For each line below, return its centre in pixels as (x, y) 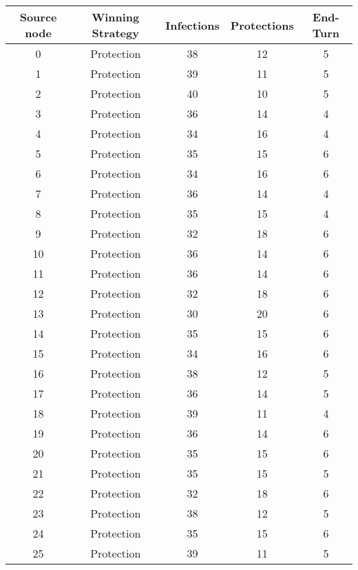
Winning (116, 17)
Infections (192, 25)
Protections (262, 25)
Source (38, 17)
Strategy (115, 33)
